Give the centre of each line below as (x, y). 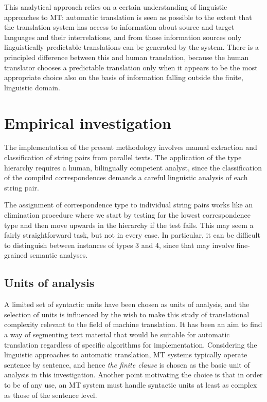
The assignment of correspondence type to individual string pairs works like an (129, 205)
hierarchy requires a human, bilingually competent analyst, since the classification (133, 167)
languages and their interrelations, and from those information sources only (123, 37)
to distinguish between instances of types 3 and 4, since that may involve (119, 245)
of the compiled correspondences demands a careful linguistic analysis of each (126, 177)
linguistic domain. (32, 87)
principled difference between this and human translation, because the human (127, 57)
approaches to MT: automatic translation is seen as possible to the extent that (128, 17)
